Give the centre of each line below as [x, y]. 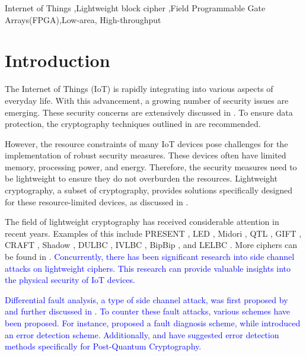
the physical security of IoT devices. [70, 280]
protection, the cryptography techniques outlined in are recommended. [133, 124]
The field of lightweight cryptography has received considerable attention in [142, 222]
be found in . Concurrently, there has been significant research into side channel [150, 257]
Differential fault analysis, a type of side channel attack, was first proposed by [146, 299]
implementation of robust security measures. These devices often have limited [146, 155]
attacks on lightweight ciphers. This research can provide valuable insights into [148, 268]
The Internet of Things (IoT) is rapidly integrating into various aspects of [139, 89]
